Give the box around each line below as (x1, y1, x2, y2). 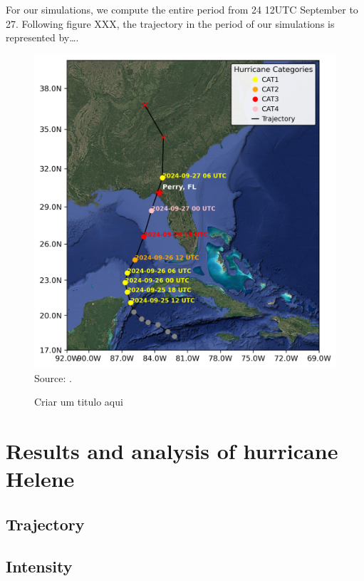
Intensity (6, 555, 73, 577)
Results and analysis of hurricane (6, 436, 338, 466)
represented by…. (6, 30, 79, 45)
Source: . (34, 370, 72, 385)
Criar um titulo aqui (34, 394, 123, 409)
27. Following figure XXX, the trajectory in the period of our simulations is (6, 16, 335, 31)
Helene (6, 464, 75, 493)
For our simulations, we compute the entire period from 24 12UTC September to (6, 2, 358, 16)
